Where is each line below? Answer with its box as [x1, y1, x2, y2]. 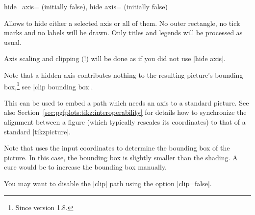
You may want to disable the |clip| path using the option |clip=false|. [4, 178, 212, 188]
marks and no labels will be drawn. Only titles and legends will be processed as [4, 27, 243, 38]
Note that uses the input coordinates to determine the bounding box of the [4, 143, 230, 153]
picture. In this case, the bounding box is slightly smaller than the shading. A [4, 152, 238, 162]
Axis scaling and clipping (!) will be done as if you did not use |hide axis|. [4, 53, 226, 64]
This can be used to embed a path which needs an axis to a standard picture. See [4, 97, 249, 107]
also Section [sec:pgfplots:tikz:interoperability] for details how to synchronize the [4, 107, 247, 117]
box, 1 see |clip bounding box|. [4, 80, 93, 91]
